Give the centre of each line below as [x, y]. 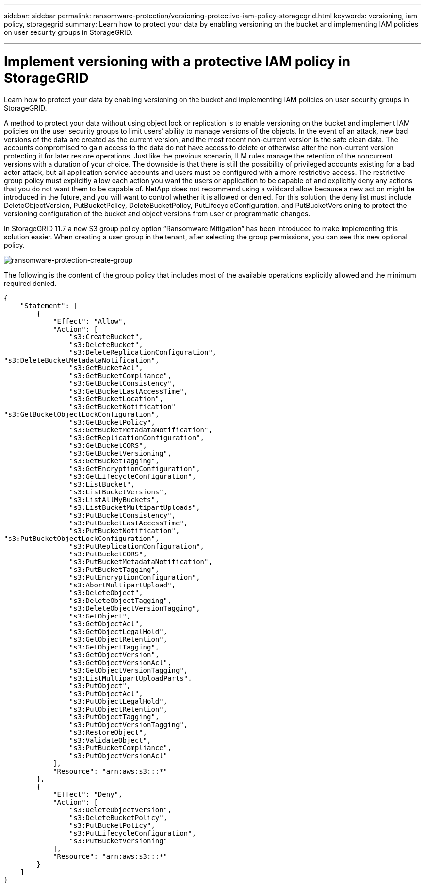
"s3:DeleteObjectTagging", [120, 600]
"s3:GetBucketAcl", [106, 368]
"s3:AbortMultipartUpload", [123, 585]
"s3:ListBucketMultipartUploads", [135, 507]
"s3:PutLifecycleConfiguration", [133, 833]
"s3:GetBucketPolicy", [112, 422]
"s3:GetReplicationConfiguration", [137, 437]
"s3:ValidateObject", [110, 740]
